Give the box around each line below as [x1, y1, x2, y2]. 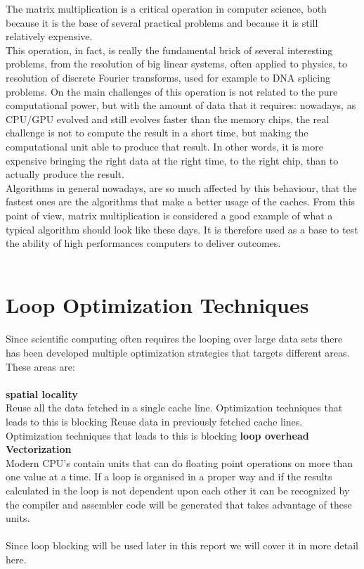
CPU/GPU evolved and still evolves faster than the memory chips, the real [6, 111, 330, 126]
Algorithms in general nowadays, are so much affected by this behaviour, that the [6, 180, 357, 195]
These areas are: [6, 359, 75, 373]
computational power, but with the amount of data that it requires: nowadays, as [6, 98, 356, 113]
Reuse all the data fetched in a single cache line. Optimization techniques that [6, 400, 343, 415]
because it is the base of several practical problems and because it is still [6, 15, 318, 30]
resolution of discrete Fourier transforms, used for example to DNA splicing [6, 70, 330, 84]
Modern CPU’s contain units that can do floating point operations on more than [6, 455, 353, 470]
